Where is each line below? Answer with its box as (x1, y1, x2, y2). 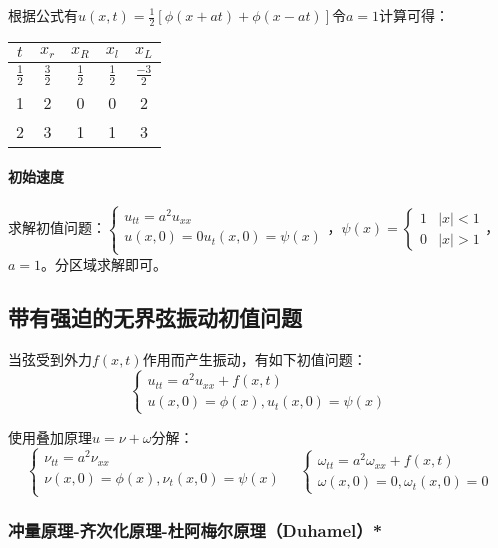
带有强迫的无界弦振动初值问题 (8, 302, 302, 333)
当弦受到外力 (8, 349, 92, 370)
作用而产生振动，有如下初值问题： (142, 349, 367, 370)
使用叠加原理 (8, 426, 92, 447)
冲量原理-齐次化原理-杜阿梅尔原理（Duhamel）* (8, 518, 383, 543)
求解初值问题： (8, 217, 106, 238)
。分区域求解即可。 (41, 253, 168, 274)
